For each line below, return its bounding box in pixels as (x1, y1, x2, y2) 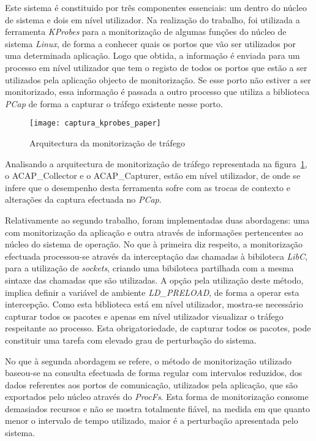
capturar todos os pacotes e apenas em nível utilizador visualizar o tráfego (5, 309, 284, 322)
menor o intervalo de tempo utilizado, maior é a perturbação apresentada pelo (5, 414, 298, 427)
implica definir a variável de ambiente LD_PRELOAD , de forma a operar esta (5, 285, 299, 298)
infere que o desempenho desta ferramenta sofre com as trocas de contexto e (5, 181, 291, 194)
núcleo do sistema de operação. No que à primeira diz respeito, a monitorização (5, 238, 303, 251)
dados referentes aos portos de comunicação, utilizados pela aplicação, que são (5, 378, 298, 391)
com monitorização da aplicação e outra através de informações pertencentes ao (5, 225, 303, 238)
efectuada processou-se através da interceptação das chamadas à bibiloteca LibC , (5, 249, 308, 262)
